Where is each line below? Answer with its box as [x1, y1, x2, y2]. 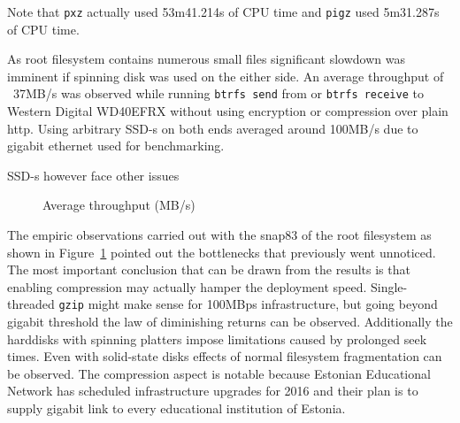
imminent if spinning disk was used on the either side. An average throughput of [7, 66, 444, 85]
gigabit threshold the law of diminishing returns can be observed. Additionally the [7, 312, 453, 331]
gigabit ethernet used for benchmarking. [7, 136, 225, 155]
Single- [370, 277, 408, 296]
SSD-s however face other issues [7, 165, 180, 184]
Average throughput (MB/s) [42, 196, 195, 214]
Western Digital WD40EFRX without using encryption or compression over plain [7, 102, 448, 120]
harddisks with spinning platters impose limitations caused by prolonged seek [7, 329, 427, 348]
